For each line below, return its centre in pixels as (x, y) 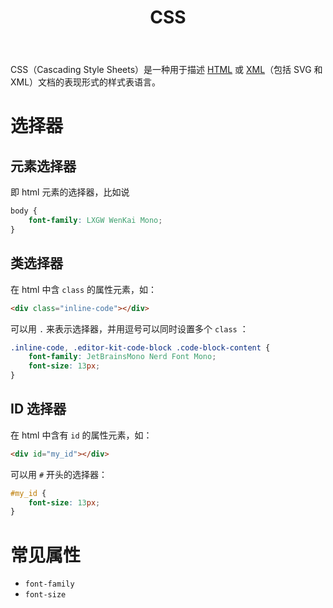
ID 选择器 (38, 409)
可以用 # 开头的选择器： (59, 474)
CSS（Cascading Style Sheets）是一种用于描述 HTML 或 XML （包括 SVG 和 (166, 70)
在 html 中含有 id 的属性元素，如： (81, 435)
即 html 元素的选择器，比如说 (70, 192)
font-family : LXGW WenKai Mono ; (95, 221)
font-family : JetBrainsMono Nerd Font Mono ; (122, 357)
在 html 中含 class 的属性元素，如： (84, 289)
